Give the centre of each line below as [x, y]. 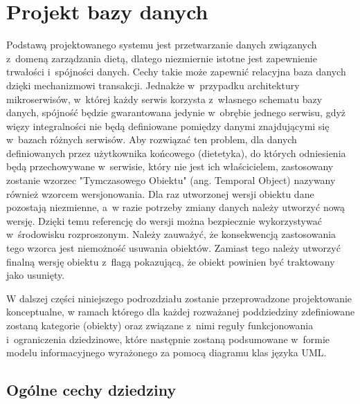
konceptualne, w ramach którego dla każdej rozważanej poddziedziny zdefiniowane [181, 312]
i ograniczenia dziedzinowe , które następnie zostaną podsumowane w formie [168, 339]
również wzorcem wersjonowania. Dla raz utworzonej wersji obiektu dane [160, 193]
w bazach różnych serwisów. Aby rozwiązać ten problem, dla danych [152, 139]
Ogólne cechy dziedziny [91, 390]
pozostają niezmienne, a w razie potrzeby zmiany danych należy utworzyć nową [175, 207]
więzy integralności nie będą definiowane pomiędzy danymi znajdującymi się [168, 126]
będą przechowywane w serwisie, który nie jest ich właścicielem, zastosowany [170, 166]
